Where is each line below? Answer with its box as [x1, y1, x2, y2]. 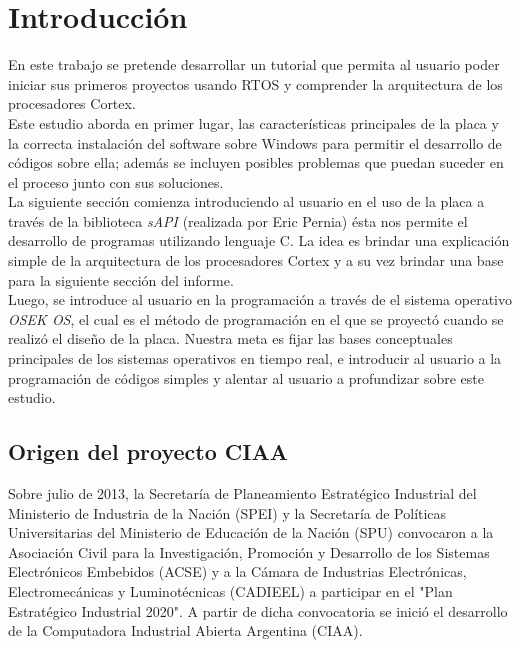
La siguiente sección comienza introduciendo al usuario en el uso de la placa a [8, 191, 485, 212]
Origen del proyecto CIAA [8, 436, 288, 467]
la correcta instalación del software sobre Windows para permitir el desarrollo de [8, 132, 502, 153]
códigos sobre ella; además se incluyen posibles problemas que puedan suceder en [8, 152, 504, 173]
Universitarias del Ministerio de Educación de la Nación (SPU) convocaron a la [8, 522, 494, 543]
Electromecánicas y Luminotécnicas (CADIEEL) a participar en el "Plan [8, 580, 453, 601]
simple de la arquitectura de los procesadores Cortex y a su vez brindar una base [8, 250, 504, 271]
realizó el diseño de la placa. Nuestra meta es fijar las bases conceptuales [8, 328, 453, 349]
